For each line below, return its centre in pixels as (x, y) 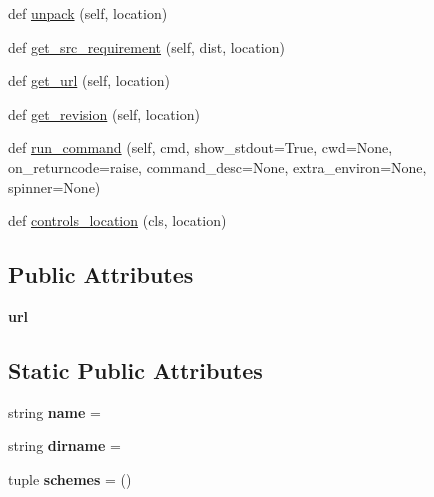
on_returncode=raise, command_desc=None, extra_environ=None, (217, 166)
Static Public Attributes (135, 369)
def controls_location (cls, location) (117, 220)
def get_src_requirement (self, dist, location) (146, 46)
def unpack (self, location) (88, 13)
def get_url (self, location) (89, 80)
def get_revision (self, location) (104, 113)
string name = (54, 411)
